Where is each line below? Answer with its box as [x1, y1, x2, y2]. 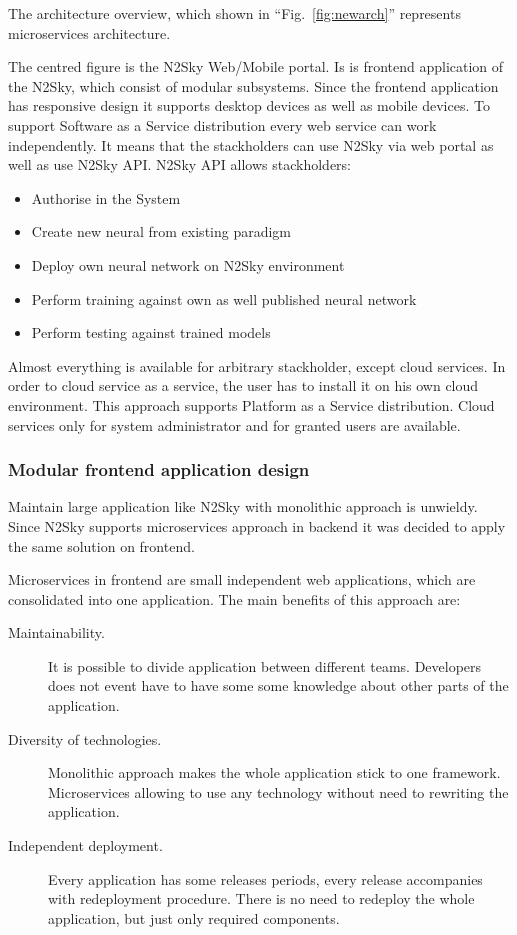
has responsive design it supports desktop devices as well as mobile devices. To [8, 95, 490, 116]
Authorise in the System [31, 187, 181, 208]
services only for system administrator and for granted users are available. [8, 414, 461, 435]
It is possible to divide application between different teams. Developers [48, 655, 482, 676]
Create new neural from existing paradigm [31, 221, 292, 242]
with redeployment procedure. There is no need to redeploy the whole [48, 888, 475, 909]
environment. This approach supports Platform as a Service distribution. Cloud [8, 394, 495, 415]
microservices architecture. [8, 22, 171, 43]
